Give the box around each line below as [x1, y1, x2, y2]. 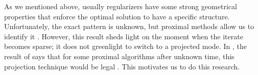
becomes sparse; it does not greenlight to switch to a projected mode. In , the [4, 41, 247, 52]
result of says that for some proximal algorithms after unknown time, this [4, 51, 234, 61]
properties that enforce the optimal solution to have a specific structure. [4, 11, 230, 21]
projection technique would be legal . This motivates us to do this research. [4, 61, 240, 71]
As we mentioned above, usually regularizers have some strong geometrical [4, 1, 237, 11]
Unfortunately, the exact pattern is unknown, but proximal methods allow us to [4, 21, 254, 32]
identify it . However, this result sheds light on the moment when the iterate [4, 31, 243, 41]
